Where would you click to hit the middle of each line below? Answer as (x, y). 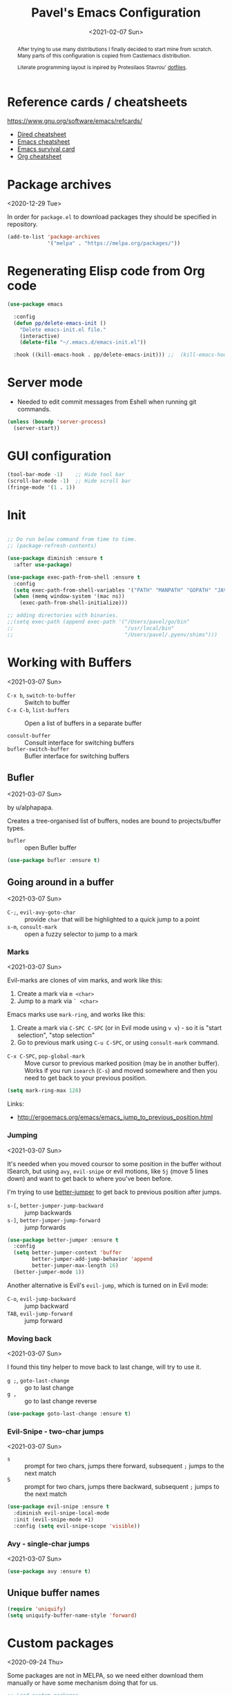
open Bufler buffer (51, 848)
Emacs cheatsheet (43, 142)
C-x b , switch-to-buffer (41, 695)
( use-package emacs (35, 304)
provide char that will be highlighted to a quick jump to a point (112, 919)
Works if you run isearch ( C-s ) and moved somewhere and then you (121, 1071)
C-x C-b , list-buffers (39, 709)
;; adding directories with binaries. (63, 616)
